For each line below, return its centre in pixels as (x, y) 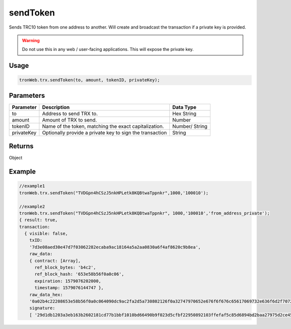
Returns (21, 146)
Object (16, 158)
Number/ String (190, 126)
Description (56, 107)
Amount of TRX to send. (69, 120)
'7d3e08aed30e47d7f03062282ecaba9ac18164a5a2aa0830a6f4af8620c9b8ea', (115, 247)
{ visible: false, (46, 234)
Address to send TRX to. (70, 113)
